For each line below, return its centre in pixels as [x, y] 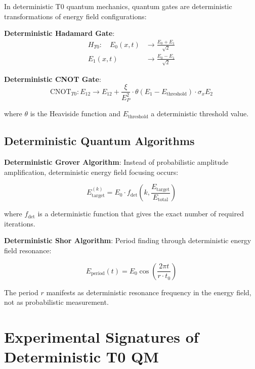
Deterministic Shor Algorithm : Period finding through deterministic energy [128, 240]
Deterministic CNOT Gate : [53, 79]
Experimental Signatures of [101, 336]
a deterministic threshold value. [200, 113]
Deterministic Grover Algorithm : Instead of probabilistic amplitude [116, 162]
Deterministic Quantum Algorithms [99, 141]
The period [21, 292]
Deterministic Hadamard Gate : [59, 33]
